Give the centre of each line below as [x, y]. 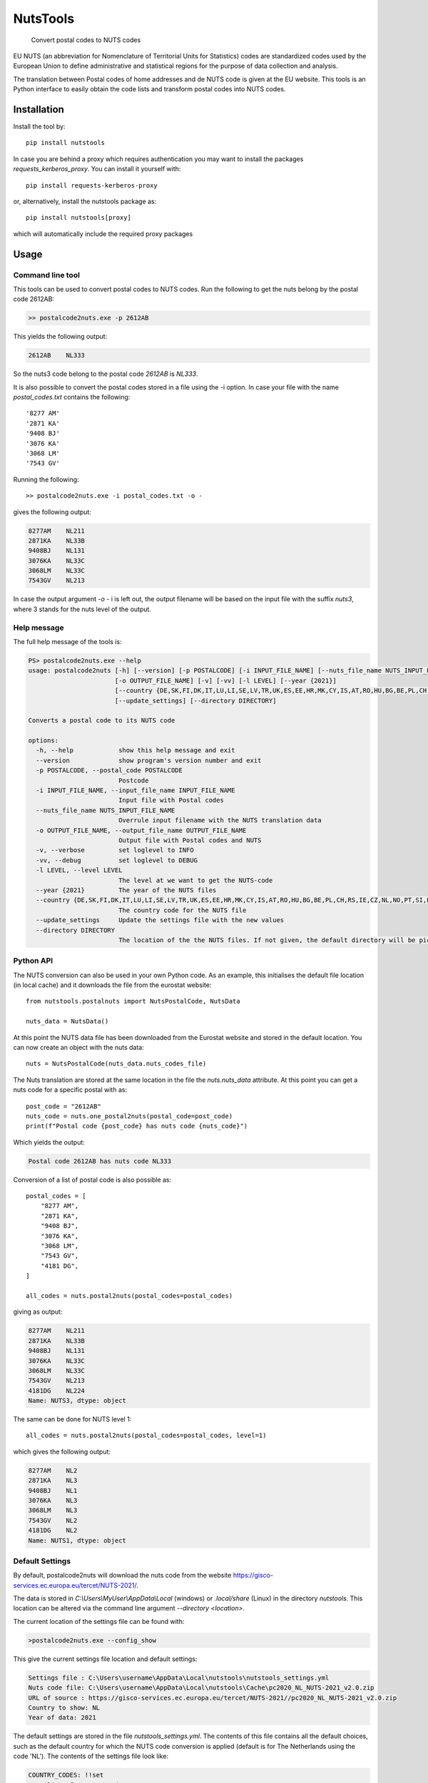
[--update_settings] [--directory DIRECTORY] [195, 700]
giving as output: [38, 1312]
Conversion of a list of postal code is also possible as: [92, 1180]
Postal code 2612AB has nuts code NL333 [100, 1161]
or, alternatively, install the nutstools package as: [85, 201]
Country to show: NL [64, 1708]
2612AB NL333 [57, 356]
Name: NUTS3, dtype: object [77, 1401]
